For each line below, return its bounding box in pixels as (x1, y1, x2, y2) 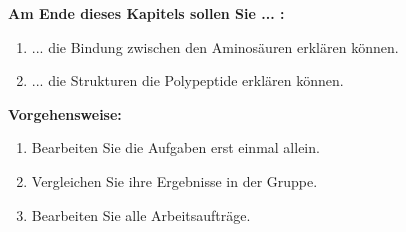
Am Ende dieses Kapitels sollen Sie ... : (8, 3, 285, 23)
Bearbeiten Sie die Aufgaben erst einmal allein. (31, 137, 320, 158)
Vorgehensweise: (8, 103, 122, 124)
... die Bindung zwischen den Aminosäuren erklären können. (31, 36, 399, 57)
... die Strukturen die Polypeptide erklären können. (31, 70, 344, 91)
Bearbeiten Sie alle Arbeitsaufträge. (31, 204, 251, 225)
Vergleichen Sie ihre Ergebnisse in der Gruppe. (31, 170, 318, 191)
